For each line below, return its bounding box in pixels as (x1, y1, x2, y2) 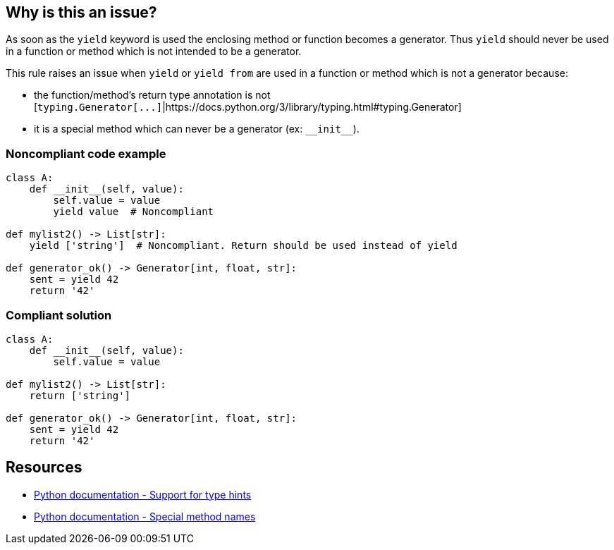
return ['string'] (29, 389, 131, 401)
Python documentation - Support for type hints (34, 488, 252, 501)
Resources (6, 458, 82, 477)
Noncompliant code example (6, 146, 166, 161)
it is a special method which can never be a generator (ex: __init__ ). (34, 123, 360, 135)
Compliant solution (6, 307, 112, 322)
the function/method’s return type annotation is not (34, 89, 271, 102)
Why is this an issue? (6, 4, 157, 21)
